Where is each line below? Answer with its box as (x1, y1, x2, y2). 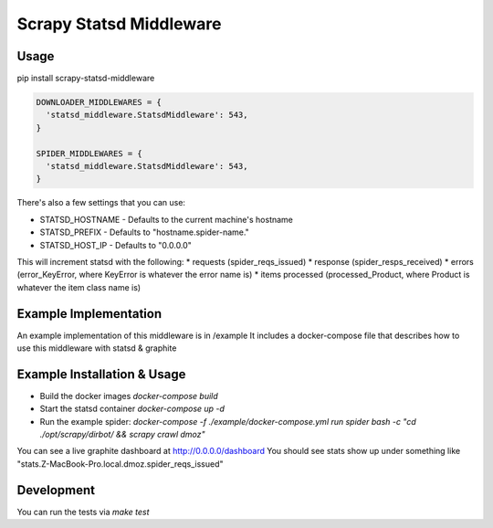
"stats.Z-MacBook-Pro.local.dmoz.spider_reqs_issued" (16, 458, 224, 470)
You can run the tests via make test (16, 506, 150, 517)
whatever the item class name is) (16, 281, 142, 292)
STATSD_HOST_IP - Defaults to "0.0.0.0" (39, 239, 192, 250)
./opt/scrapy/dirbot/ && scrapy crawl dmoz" (39, 429, 205, 440)
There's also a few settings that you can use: (16, 197, 186, 208)
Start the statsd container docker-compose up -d (39, 403, 226, 415)
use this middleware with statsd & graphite (16, 343, 177, 354)
